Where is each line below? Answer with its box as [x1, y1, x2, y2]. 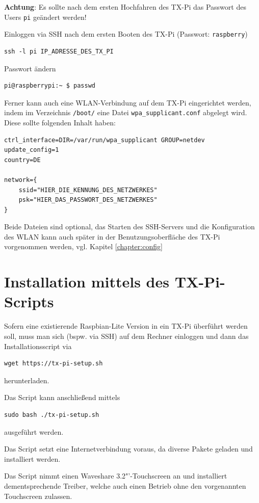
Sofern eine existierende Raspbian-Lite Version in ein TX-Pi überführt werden [4, 321, 248, 331]
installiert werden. [4, 453, 61, 464]
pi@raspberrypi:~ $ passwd [4, 82, 95, 90]
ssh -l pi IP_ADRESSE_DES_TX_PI [4, 47, 114, 55]
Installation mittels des [4, 271, 169, 292]
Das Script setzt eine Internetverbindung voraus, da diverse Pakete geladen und [4, 443, 253, 454]
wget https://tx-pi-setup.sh [4, 360, 103, 367]
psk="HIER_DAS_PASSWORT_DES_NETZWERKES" [18, 196, 158, 204]
